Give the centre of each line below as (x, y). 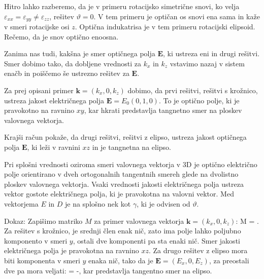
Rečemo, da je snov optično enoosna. (61, 36)
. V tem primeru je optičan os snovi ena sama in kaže (177, 16)
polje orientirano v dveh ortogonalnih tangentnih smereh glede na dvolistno (121, 174)
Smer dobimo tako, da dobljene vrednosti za (73, 63)
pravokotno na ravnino (39, 110)
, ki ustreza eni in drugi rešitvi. (211, 53)
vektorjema (21, 203)
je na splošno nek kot (98, 203)
